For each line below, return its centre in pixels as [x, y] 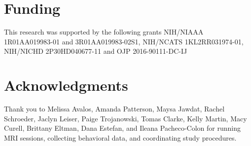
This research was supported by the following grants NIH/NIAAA [104, 32]
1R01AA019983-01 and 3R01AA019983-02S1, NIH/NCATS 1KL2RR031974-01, [124, 41]
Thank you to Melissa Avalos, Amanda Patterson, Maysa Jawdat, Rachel [114, 109]
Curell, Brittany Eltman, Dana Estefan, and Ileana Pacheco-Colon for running [122, 128]
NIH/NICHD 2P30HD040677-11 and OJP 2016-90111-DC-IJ [96, 51]
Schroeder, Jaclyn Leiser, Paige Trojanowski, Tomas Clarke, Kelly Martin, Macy [125, 118]
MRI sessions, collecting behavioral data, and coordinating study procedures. [120, 137]
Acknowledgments [66, 85]
